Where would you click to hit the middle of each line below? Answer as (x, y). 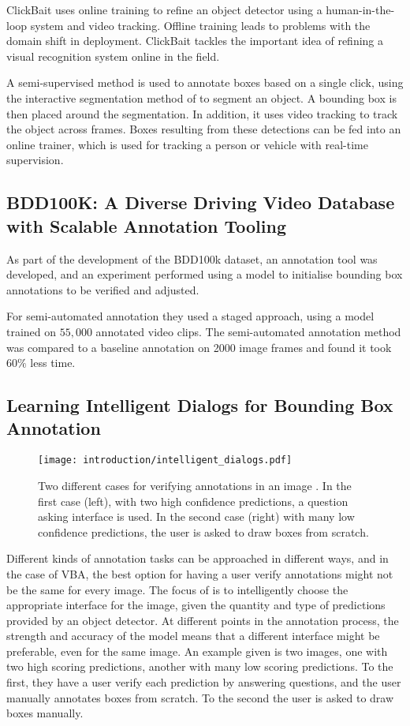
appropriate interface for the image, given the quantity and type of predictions (196, 605)
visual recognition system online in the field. (113, 56)
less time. (53, 363)
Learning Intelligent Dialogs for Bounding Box (200, 405)
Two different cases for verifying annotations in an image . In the (195, 485)
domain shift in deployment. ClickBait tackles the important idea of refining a (195, 41)
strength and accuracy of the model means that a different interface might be (193, 636)
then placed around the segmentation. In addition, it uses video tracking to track (202, 113)
